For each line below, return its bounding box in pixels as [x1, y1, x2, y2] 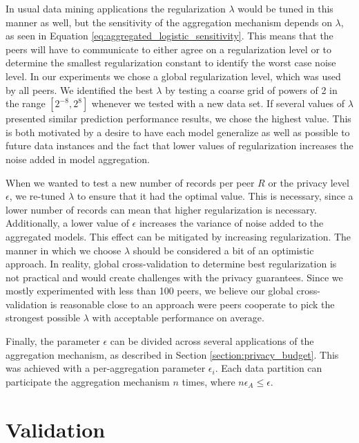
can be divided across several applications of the [110, 334, 314, 348]
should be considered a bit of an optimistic [133, 243, 314, 257]
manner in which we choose [6, 243, 122, 257]
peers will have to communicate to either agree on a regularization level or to [6, 41, 331, 56]
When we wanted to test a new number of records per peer [6, 175, 255, 189]
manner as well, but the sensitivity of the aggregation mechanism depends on [6, 15, 332, 29]
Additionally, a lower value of [6, 216, 129, 230]
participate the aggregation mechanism [6, 374, 170, 388]
